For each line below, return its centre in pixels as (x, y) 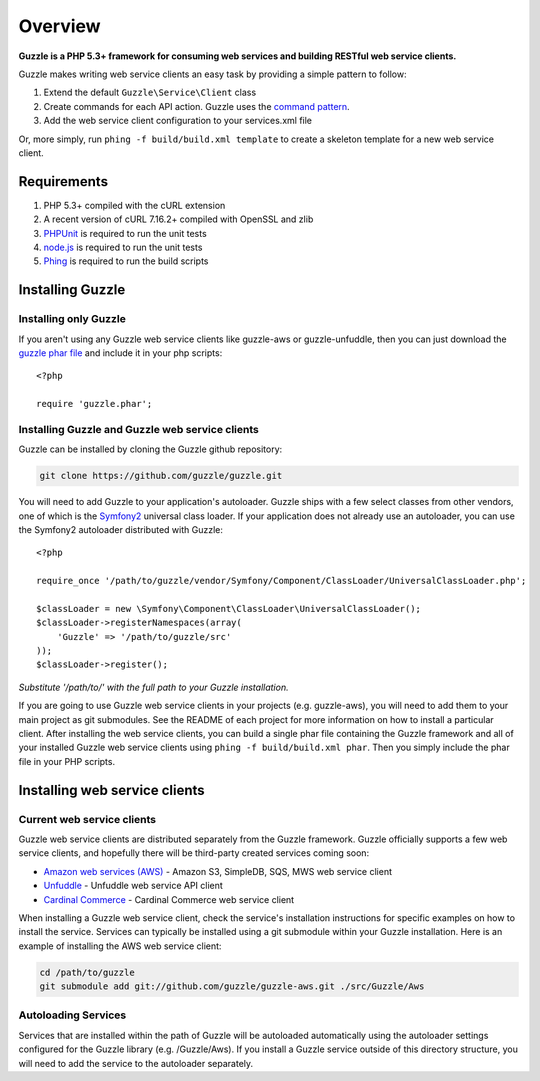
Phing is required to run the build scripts (126, 261)
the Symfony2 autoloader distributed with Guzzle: (121, 529)
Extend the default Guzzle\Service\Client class (150, 92)
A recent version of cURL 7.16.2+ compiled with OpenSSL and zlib (178, 219)
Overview (59, 26)
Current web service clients (87, 819)
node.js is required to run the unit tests (123, 247)
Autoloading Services (72, 1015)
